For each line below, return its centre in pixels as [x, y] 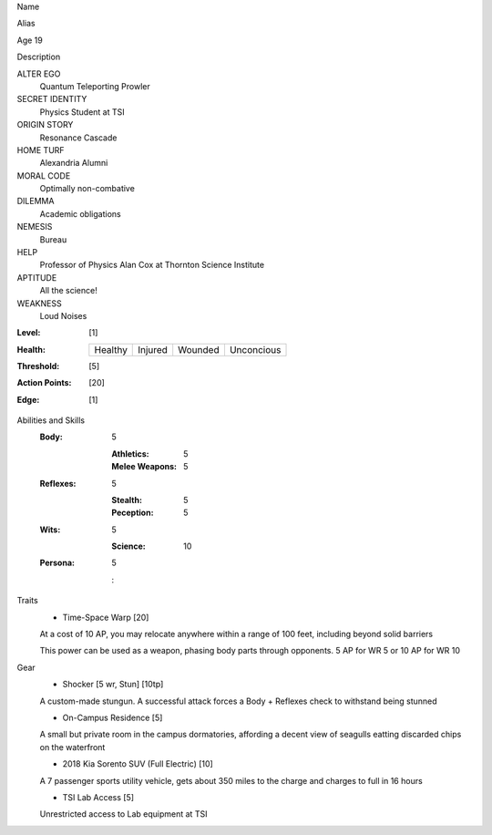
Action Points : [44, 383]
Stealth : [127, 500]
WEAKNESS [40, 303]
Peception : [133, 513]
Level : [29, 333]
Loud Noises [63, 315]
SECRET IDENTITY [52, 99]
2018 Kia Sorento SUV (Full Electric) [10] [138, 764]
